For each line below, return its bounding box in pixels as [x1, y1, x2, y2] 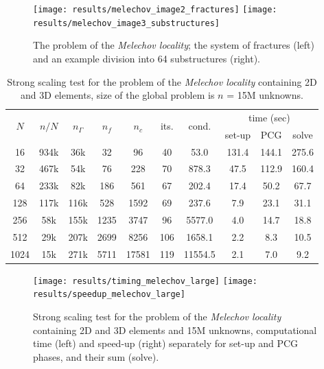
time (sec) [248, 110, 290, 124]
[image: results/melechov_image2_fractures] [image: [33, 5, 277, 14]
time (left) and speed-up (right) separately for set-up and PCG [33, 336, 299, 350]
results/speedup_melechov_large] [33, 289, 185, 300]
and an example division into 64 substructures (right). [33, 51, 261, 65]
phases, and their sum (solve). [33, 349, 159, 364]
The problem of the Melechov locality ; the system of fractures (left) [33, 38, 314, 52]
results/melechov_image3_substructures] [33, 18, 220, 28]
